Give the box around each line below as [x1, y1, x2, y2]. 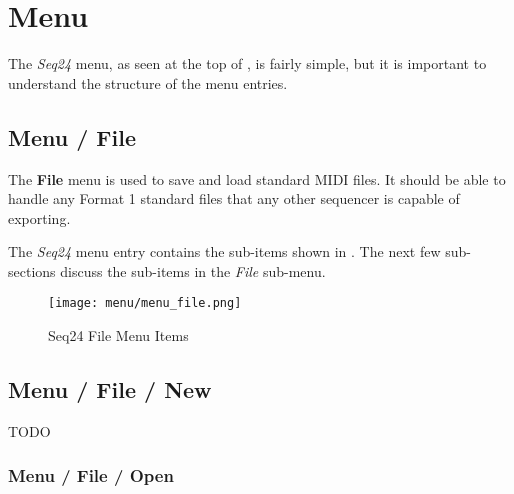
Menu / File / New [8, 374, 212, 405]
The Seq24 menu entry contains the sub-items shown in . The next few [8, 241, 441, 262]
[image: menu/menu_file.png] [48, 296, 242, 311]
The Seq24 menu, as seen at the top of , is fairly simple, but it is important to [8, 53, 487, 74]
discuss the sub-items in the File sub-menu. [60, 260, 326, 281]
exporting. [8, 207, 71, 228]
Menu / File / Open [8, 463, 174, 488]
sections [8, 260, 56, 281]
